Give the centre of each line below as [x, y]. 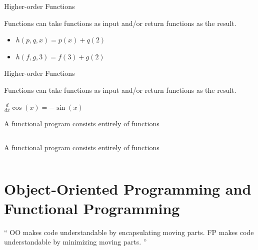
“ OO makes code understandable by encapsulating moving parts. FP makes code [129, 232]
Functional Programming [92, 208]
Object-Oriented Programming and [128, 188]
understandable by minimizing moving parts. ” [75, 242]
